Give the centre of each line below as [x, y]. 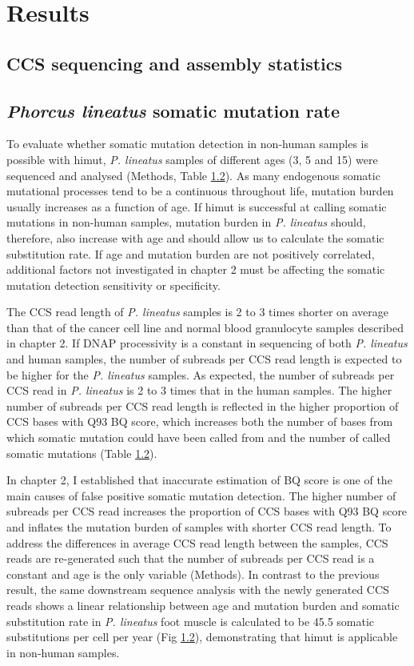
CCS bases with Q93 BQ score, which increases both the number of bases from [200, 421]
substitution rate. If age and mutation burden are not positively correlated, [191, 253]
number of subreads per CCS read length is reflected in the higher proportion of [203, 405]
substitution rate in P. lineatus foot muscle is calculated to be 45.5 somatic [191, 621]
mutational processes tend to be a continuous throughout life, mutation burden [200, 191]
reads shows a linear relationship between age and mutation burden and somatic [203, 605]
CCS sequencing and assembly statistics [175, 63]
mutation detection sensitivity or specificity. [113, 285]
